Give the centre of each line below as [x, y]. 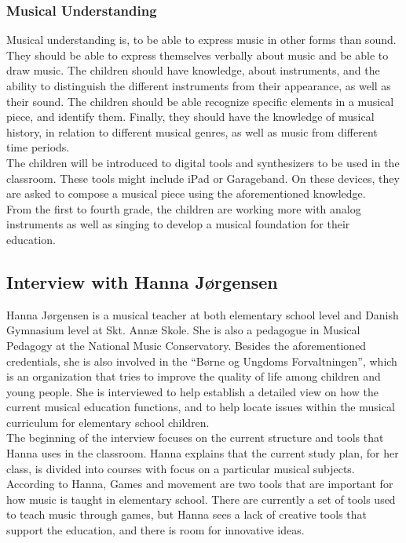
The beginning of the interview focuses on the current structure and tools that [195, 437]
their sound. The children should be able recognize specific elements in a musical [200, 101]
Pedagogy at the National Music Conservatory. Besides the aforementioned [187, 345]
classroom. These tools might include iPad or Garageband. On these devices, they [203, 178]
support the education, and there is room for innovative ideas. [155, 530]
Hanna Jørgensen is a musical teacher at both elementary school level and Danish [203, 314]
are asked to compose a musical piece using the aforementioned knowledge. [186, 193]
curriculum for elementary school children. [108, 422]
